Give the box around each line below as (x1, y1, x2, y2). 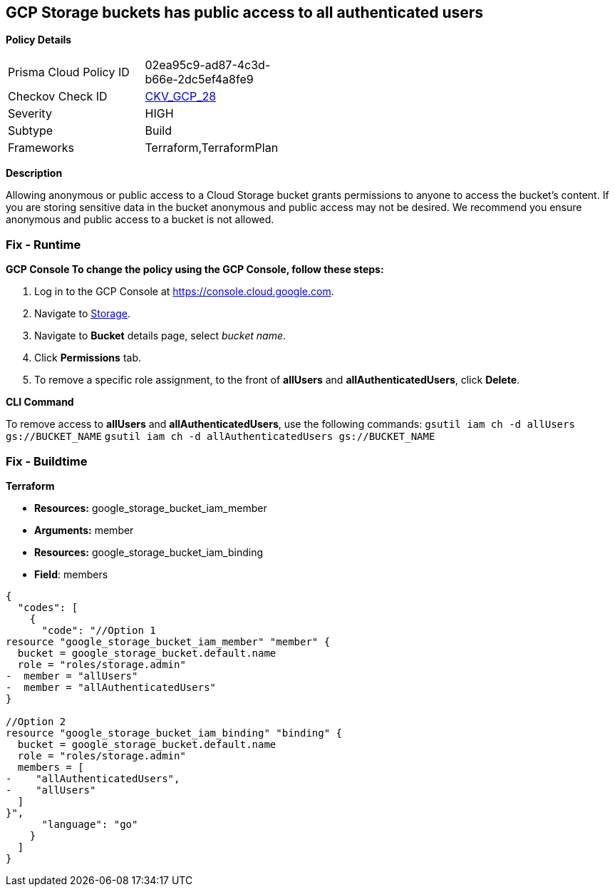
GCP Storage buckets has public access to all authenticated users (6, 4, 484, 21)
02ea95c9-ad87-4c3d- (145, 58, 271, 73)
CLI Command (6, 396, 74, 409)
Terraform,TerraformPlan (145, 140, 279, 155)
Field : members (34, 568, 108, 580)
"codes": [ (17, 601, 78, 613)
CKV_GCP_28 (145, 89, 217, 104)
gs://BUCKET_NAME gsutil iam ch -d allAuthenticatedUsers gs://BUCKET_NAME (6, 431, 435, 443)
